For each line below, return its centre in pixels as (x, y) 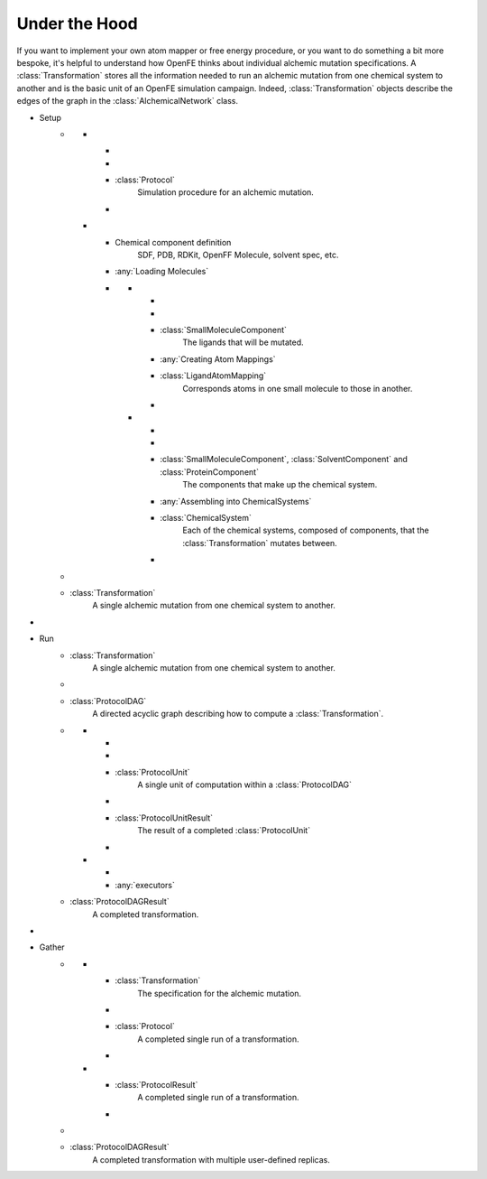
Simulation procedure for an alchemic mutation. (226, 192)
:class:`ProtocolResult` (156, 1084)
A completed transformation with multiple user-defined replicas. (211, 1159)
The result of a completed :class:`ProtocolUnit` (224, 831)
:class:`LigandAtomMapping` (213, 376)
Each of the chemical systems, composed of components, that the (306, 530)
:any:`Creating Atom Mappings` (218, 359)
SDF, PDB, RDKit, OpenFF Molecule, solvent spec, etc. (238, 255)
